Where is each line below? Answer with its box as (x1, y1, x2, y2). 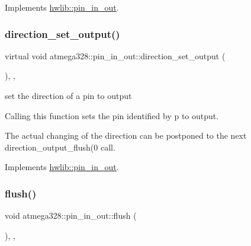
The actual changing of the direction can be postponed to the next (5, 129, 247, 142)
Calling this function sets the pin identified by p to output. (5, 109, 219, 122)
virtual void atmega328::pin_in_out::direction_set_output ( (5, 49, 226, 62)
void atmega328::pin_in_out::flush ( (5, 209, 137, 222)
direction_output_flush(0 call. (5, 140, 115, 153)
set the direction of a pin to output (5, 90, 132, 101)
